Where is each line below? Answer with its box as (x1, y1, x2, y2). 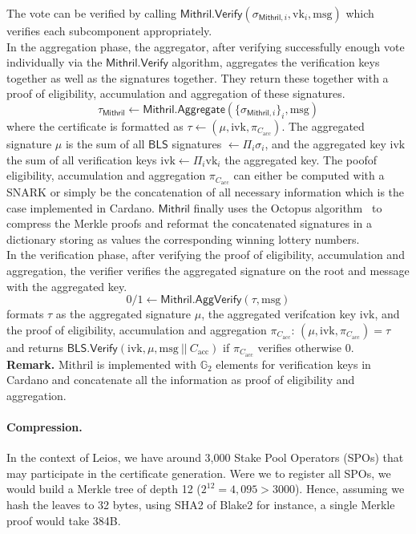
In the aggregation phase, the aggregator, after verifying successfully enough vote (6, 38, 405, 55)
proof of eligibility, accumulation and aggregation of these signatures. (6, 85, 345, 102)
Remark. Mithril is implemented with (6, 355, 196, 372)
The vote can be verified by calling (6, 5, 176, 21)
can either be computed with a (233, 167, 385, 184)
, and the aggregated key (265, 135, 386, 152)
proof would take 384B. (6, 512, 121, 528)
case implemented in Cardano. (6, 199, 155, 216)
